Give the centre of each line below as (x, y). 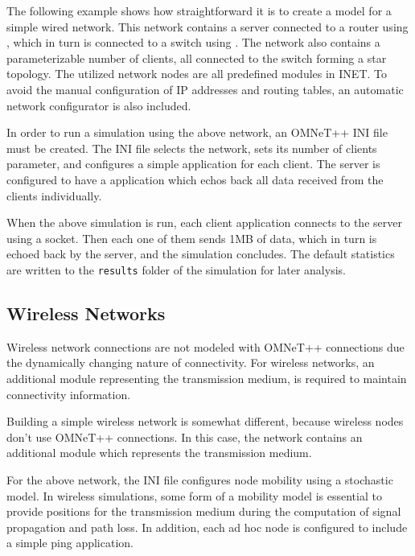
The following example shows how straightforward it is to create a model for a (199, 10)
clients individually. (54, 195)
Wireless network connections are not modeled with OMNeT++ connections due (205, 346)
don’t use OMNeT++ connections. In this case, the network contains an (185, 437)
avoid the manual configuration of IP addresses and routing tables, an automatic (205, 89)
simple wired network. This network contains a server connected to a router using (207, 26)
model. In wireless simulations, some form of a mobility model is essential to (194, 495)
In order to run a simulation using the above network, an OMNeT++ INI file (197, 132)
